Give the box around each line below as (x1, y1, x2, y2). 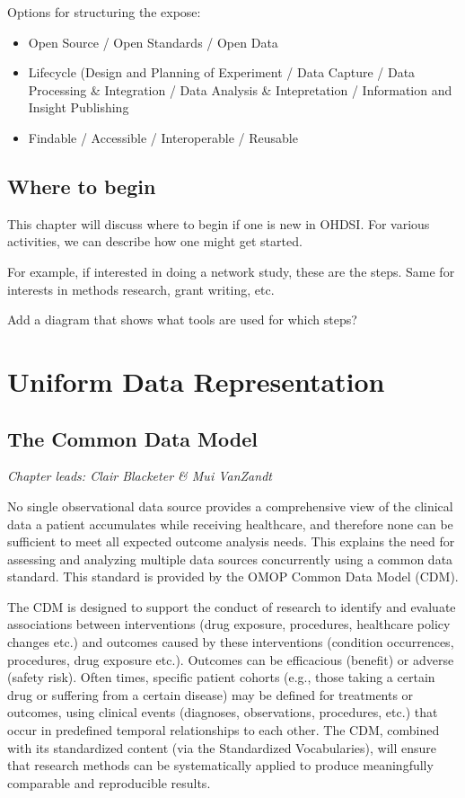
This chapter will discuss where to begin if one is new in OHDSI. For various (7, 214, 430, 233)
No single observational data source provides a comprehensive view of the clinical (7, 496, 453, 515)
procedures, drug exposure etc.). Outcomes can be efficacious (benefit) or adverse (7, 650, 454, 669)
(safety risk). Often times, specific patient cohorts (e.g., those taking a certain (7, 668, 435, 687)
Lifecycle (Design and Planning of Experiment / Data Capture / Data (28, 63, 416, 82)
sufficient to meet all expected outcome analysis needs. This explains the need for (7, 532, 455, 551)
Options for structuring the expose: (7, 3, 201, 21)
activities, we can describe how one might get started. (7, 232, 303, 251)
